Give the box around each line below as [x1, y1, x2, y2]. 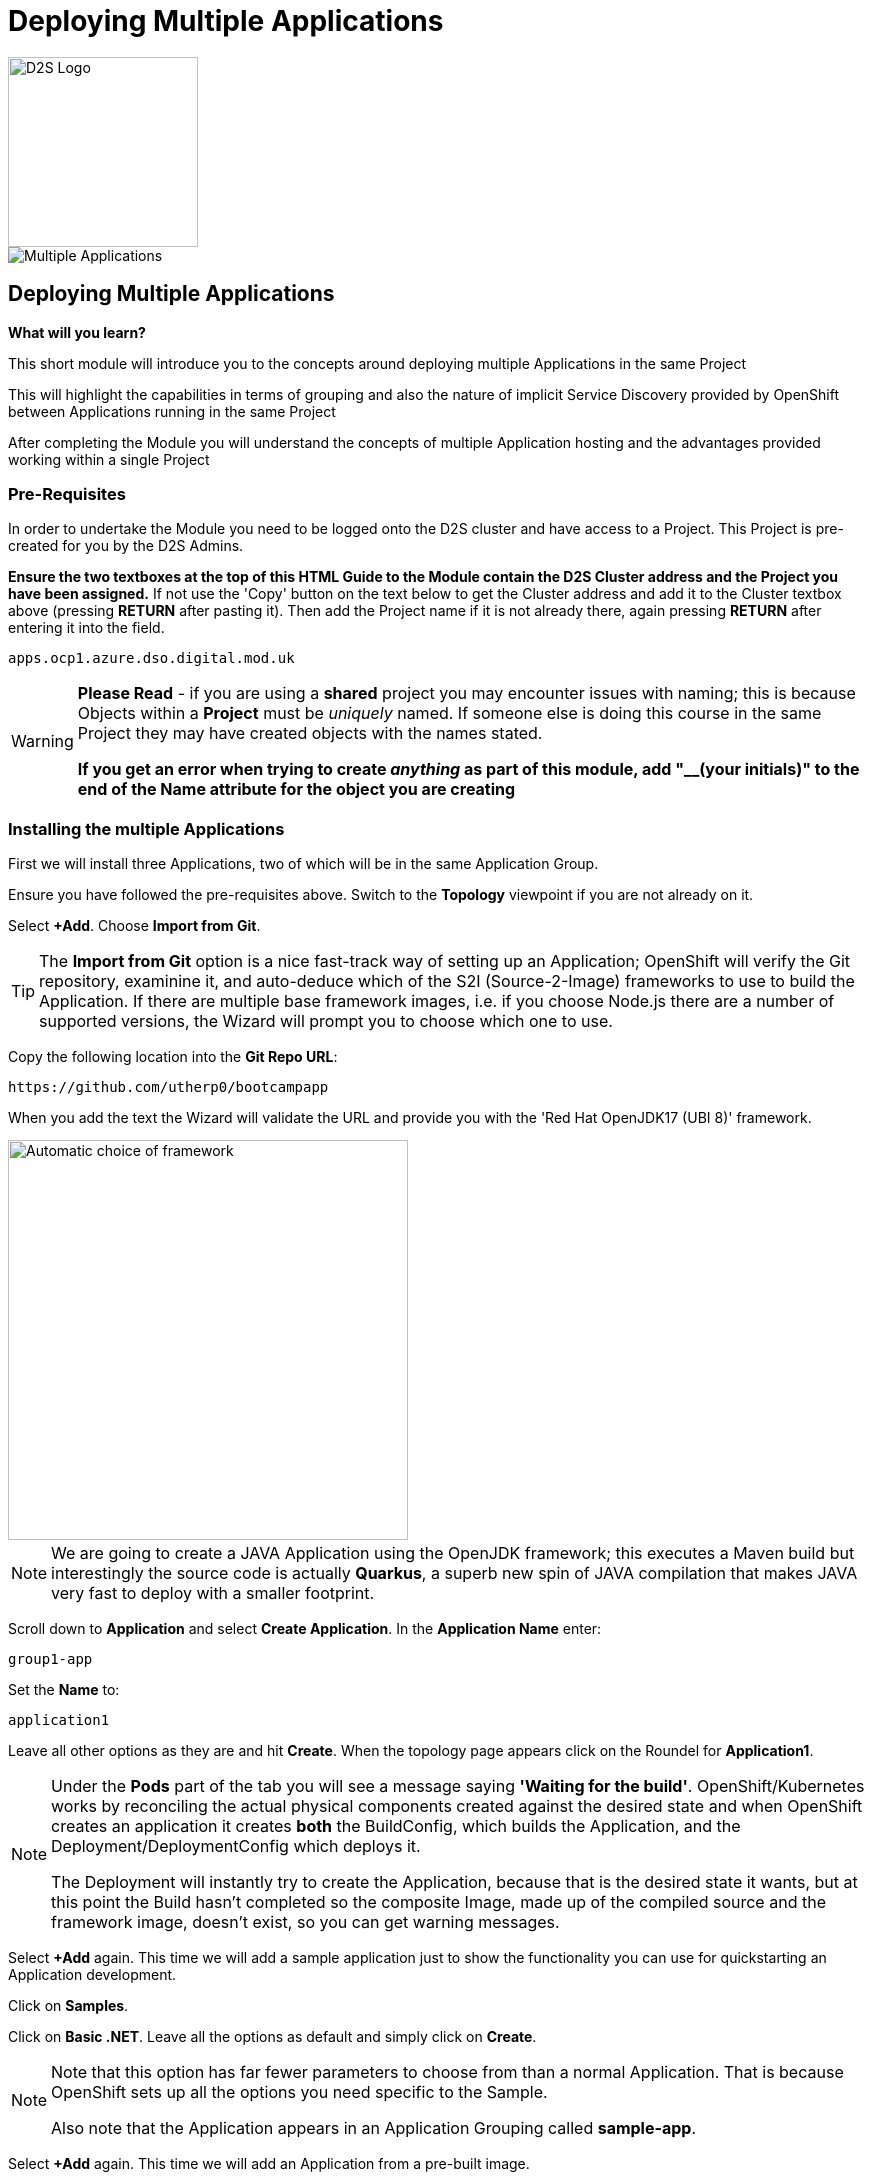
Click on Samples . [8, 1997, 129, 2015]
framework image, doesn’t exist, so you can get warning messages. [51, 1912, 560, 1933]
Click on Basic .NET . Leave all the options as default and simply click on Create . [8, 2028, 537, 2046]
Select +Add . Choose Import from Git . [8, 917, 261, 935]
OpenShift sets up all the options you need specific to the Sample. [51, 2082, 548, 2103]
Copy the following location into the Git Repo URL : [8, 1048, 338, 1066]
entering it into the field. [8, 619, 165, 637]
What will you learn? [8, 323, 146, 341]
